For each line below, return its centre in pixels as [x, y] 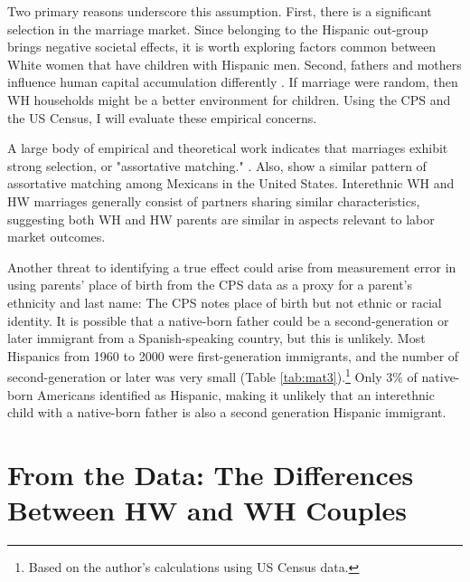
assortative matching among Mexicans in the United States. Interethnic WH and [231, 183]
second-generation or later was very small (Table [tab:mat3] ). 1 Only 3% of [212, 375]
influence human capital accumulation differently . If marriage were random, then [233, 82]
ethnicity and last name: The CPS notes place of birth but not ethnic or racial [225, 302]
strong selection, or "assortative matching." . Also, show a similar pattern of [217, 165]
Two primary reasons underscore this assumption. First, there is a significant [220, 11]
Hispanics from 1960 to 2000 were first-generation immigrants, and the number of [233, 355]
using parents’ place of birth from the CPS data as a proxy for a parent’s [210, 285]
